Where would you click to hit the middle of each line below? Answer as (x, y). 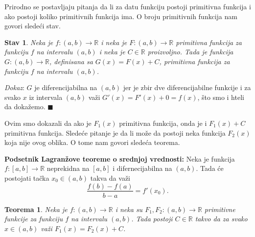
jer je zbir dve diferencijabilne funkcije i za (187, 87)
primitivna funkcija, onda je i (163, 123)
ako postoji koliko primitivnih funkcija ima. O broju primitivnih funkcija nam (121, 16)
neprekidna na (68, 168)
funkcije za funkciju (34, 219)
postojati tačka (27, 178)
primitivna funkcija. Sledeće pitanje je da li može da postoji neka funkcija (115, 132)
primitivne (220, 209)
